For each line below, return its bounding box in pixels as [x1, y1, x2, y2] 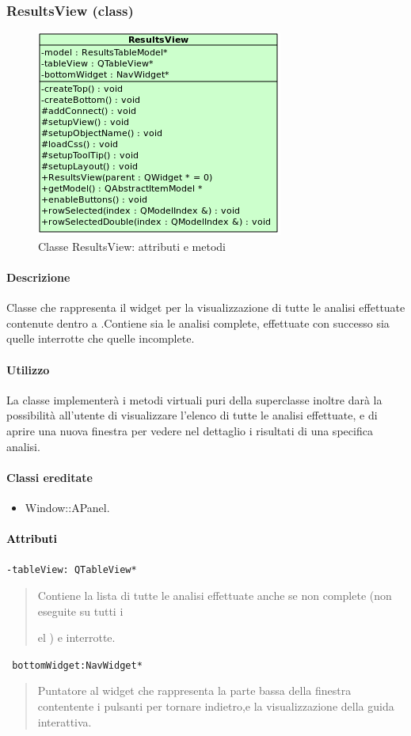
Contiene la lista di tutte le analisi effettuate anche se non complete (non [37, 587, 392, 603]
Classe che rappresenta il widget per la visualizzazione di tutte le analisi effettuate [6, 299, 405, 316]
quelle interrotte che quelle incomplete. [6, 330, 195, 347]
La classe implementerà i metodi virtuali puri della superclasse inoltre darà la [6, 391, 382, 408]
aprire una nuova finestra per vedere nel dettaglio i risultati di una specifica [6, 422, 373, 438]
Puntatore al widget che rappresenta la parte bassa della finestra [37, 682, 352, 699]
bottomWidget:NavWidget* [12, 659, 143, 671]
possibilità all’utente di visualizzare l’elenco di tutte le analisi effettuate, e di [6, 407, 378, 423]
